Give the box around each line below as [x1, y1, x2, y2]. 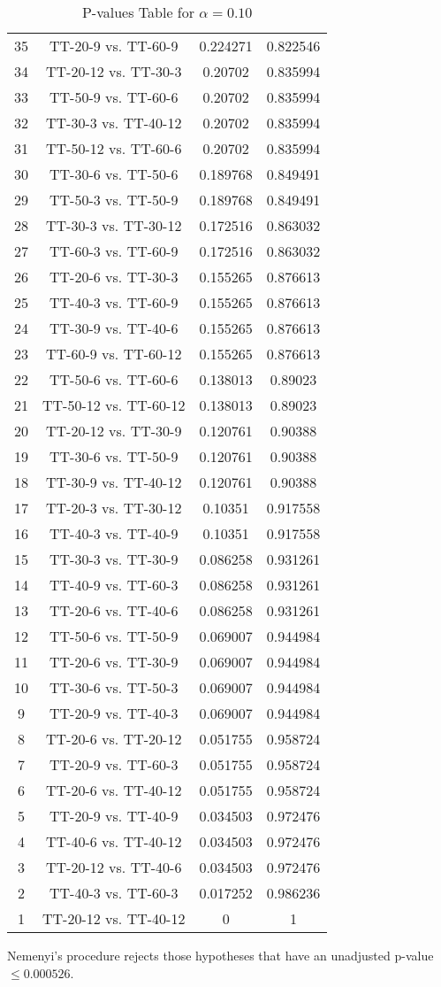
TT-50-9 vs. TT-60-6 [49, 87, 179, 107]
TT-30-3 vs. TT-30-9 [49, 549, 179, 569]
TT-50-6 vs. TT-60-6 [49, 369, 179, 389]
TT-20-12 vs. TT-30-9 [46, 420, 182, 441]
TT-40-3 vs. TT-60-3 [49, 883, 179, 903]
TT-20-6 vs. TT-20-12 [46, 729, 182, 749]
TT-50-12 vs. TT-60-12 [42, 395, 186, 415]
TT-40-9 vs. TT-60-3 [49, 574, 179, 595]
